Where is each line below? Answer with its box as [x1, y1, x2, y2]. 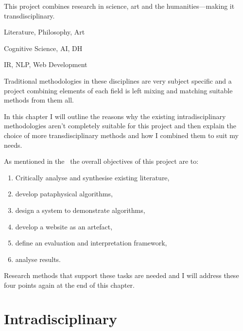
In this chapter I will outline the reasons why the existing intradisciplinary [4, 111, 226, 121]
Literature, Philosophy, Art [4, 27, 85, 37]
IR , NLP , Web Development [4, 59, 87, 70]
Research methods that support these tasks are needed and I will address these [4, 270, 239, 280]
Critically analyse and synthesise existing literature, [15, 172, 170, 182]
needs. [4, 139, 22, 150]
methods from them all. [4, 95, 74, 105]
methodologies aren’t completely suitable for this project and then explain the [4, 121, 236, 131]
